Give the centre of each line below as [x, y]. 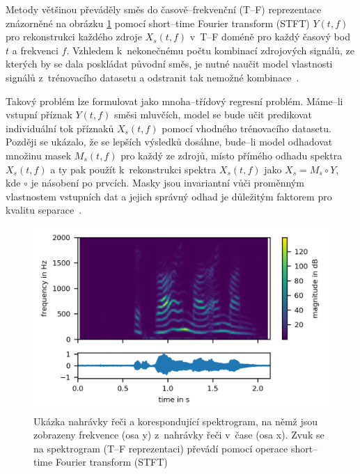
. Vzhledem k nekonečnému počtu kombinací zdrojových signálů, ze [210, 50]
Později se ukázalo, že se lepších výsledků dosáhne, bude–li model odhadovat [169, 142]
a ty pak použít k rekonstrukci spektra [133, 169]
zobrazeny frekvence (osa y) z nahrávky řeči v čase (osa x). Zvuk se [179, 435]
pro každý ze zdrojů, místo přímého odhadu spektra [232, 155]
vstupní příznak [39, 114]
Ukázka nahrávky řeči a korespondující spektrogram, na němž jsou [176, 421]
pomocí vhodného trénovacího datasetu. [246, 128]
